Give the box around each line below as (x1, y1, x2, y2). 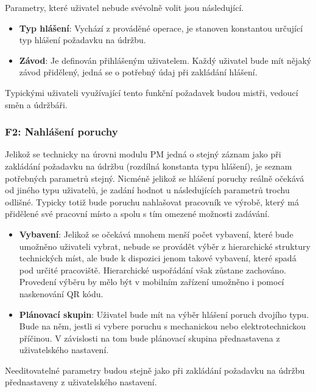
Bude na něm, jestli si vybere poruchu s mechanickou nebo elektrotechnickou (19, 320, 306, 332)
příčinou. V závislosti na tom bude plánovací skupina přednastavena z (19, 331, 280, 344)
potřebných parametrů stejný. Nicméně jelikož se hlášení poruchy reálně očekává (5, 171, 304, 184)
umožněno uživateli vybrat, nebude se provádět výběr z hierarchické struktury (19, 239, 311, 252)
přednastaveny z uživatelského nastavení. (5, 376, 157, 388)
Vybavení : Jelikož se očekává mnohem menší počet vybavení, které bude (19, 227, 293, 240)
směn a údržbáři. (5, 98, 68, 111)
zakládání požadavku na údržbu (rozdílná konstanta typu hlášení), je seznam (5, 159, 292, 172)
